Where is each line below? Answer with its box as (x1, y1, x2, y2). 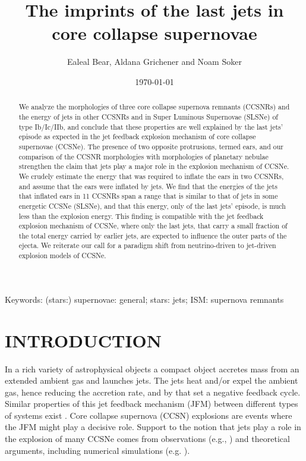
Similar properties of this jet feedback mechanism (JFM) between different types (5, 397, 298, 410)
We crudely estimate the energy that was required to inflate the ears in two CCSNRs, (18, 171, 284, 181)
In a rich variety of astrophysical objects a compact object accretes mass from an (5, 362, 299, 375)
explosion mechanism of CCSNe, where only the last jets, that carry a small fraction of (18, 221, 288, 231)
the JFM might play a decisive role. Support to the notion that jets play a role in (5, 421, 301, 433)
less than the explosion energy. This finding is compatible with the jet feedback (18, 211, 264, 221)
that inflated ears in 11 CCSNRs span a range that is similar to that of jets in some (18, 191, 278, 201)
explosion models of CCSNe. (18, 250, 106, 261)
